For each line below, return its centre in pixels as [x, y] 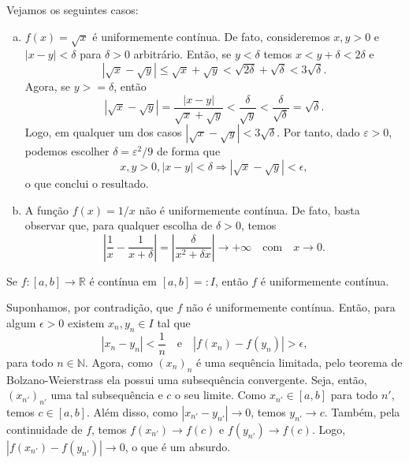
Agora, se [48, 86]
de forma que [188, 151]
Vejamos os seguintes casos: [73, 9]
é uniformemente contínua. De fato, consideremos [211, 36]
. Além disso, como [132, 411]
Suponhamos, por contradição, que [90, 307]
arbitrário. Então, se [182, 54]
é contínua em [123, 280]
